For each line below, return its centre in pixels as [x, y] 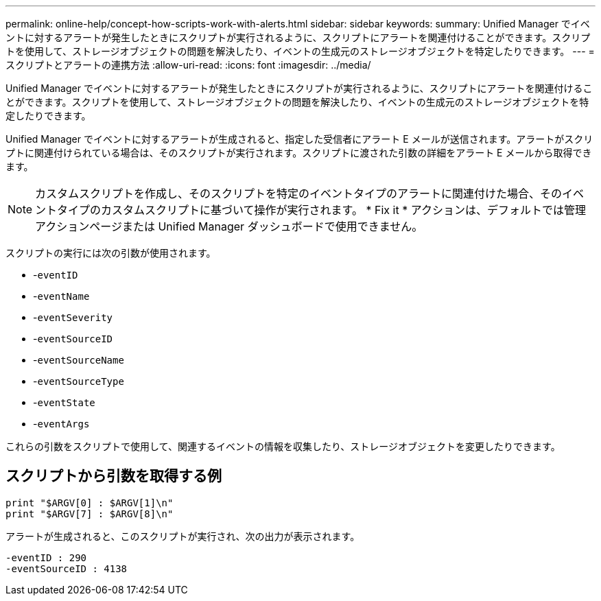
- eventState [64, 402]
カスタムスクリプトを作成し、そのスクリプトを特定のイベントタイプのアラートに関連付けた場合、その [299, 193]
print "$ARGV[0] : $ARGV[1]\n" [90, 503]
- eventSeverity [73, 317]
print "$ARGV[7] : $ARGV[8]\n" [90, 514]
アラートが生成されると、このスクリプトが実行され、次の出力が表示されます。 [183, 536]
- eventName [61, 296]
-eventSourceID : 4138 [67, 568]
